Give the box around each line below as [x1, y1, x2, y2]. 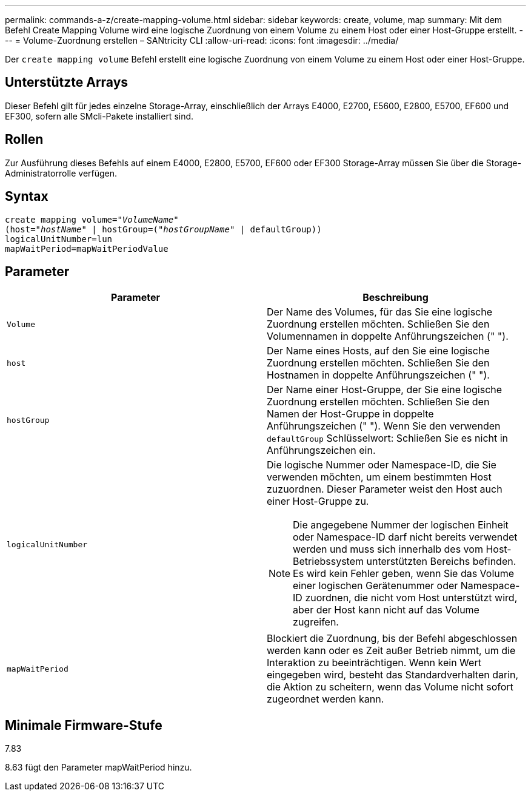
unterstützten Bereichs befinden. [366, 555, 516, 568]
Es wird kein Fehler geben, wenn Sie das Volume [293, 567, 515, 580]
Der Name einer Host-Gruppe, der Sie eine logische [267, 383, 503, 396]
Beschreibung [362, 291, 429, 304]
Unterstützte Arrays [5, 75, 129, 90]
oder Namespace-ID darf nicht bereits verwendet [293, 531, 518, 544]
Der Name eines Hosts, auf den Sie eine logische [267, 345, 490, 357]
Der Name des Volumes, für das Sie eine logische [267, 306, 493, 319]
